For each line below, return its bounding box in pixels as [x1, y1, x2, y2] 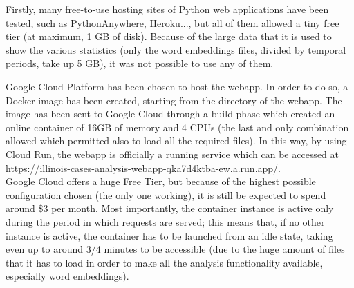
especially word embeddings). [6, 269, 129, 283]
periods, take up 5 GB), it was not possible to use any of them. [6, 56, 274, 70]
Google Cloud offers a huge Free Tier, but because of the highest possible [6, 174, 316, 189]
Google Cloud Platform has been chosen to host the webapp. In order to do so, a [6, 79, 348, 93]
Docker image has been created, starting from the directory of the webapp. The [6, 93, 342, 107]
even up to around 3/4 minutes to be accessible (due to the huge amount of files [6, 242, 345, 256]
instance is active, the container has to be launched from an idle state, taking [6, 228, 333, 242]
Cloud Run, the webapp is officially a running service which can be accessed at [6, 146, 339, 161]
